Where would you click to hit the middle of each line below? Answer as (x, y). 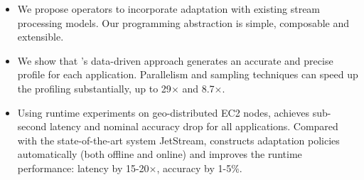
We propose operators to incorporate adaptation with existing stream (169, 9)
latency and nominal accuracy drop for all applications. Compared (194, 126)
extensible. (41, 37)
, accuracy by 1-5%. (199, 168)
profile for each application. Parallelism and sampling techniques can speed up (188, 74)
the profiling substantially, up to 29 (94, 88)
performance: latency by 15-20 (83, 168)
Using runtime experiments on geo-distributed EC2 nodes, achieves (163, 112)
